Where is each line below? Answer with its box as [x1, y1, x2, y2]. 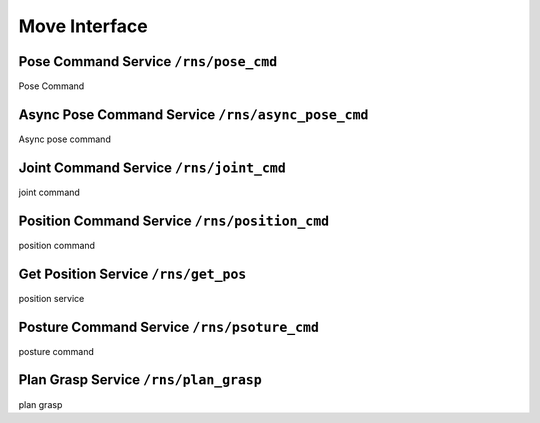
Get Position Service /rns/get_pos [18, 265, 247, 282]
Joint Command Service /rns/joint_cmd [18, 159, 287, 176]
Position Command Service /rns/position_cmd [18, 212, 330, 229]
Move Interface [18, 15, 149, 37]
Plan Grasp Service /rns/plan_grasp [18, 371, 262, 389]
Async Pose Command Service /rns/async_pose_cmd [18, 106, 369, 123]
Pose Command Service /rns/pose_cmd [18, 53, 278, 70]
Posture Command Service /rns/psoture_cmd [18, 318, 320, 335]
